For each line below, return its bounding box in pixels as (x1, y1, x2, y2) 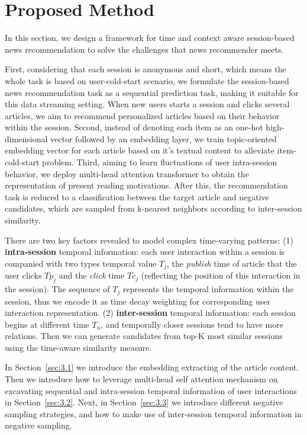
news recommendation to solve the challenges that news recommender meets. (5, 43, 284, 55)
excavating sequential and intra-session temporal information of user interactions (5, 384, 297, 396)
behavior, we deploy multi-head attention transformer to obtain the (5, 167, 249, 180)
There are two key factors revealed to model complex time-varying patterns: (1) (5, 234, 293, 246)
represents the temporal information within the (122, 283, 294, 295)
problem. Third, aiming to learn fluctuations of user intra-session (42, 156, 277, 168)
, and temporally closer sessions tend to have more (101, 318, 283, 330)
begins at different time (5, 318, 89, 330)
